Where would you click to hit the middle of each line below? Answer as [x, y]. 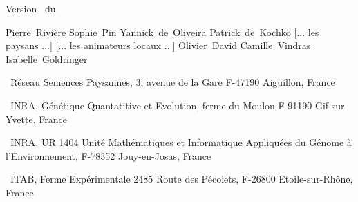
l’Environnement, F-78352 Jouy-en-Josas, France [109, 155]
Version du [31, 8]
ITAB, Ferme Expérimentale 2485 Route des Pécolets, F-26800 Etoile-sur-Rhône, [181, 179]
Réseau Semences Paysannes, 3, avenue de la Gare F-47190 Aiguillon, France [172, 82]
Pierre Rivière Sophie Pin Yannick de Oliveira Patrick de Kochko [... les [162, 31]
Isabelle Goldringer [47, 58]
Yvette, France [36, 119]
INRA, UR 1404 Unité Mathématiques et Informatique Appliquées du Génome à [181, 142]
